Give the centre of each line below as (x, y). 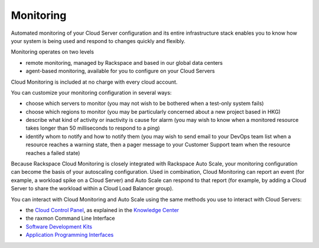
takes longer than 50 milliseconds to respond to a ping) (93, 128)
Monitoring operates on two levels (53, 52)
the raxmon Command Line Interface (70, 219)
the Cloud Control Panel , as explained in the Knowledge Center (102, 210)
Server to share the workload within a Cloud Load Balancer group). (92, 189)
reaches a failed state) (53, 153)
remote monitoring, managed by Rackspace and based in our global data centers (124, 62)
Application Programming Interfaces (70, 235)
